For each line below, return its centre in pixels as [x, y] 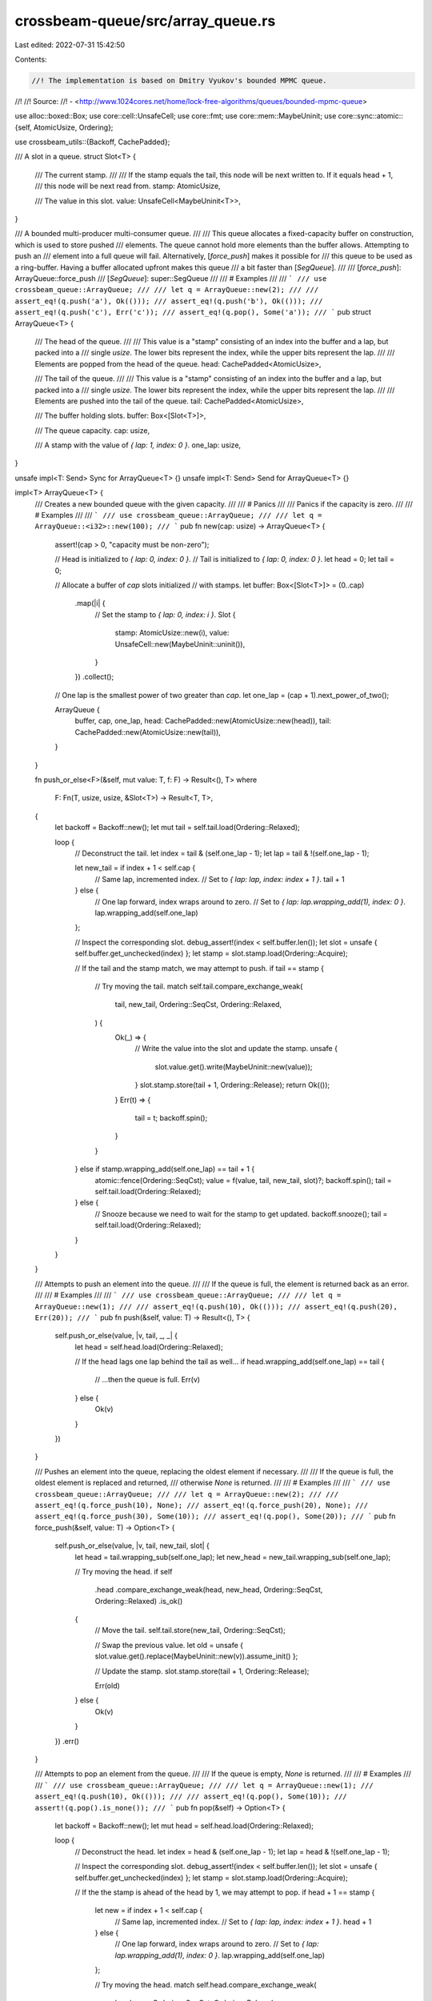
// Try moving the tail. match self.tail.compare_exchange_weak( [199, 986]
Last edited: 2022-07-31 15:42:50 [70, 45]
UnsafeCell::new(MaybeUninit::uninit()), [180, 644]
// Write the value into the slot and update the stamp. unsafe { [236, 1049]
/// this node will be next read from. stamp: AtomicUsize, [128, 186]
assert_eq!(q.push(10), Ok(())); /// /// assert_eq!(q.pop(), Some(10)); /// [191, 1796]
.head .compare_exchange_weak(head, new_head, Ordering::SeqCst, [209, 1590]
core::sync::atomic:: [371, 116]
